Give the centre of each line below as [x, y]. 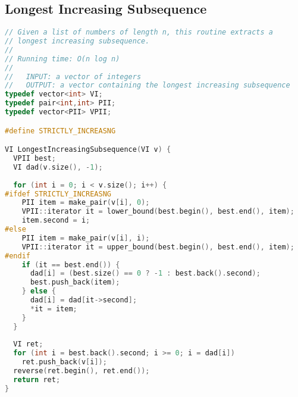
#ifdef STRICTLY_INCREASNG [58, 194]
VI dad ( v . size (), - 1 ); [58, 167]
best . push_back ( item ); [75, 282]
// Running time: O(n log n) [62, 59]
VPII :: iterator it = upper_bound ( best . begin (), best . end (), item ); [158, 247]
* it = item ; [54, 309]
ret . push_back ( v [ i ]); [64, 362]
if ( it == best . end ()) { [71, 265]
